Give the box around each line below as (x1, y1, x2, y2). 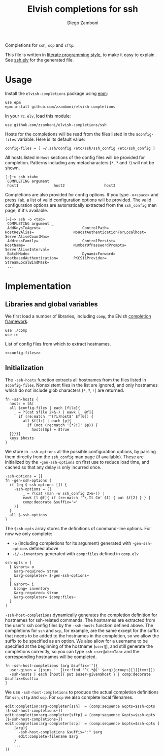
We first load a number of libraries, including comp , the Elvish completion (5, 313, 151, 319)
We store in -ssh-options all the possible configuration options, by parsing (5, 448, 156, 454)
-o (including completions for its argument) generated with (12, 540, 131, 546)
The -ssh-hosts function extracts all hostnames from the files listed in (5, 377, 146, 382)
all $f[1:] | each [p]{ (23, 418, 71, 423)
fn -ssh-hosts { (5, 397, 38, 402)
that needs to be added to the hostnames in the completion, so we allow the (5, 632, 159, 638)
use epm (5, 100, 21, 105)
